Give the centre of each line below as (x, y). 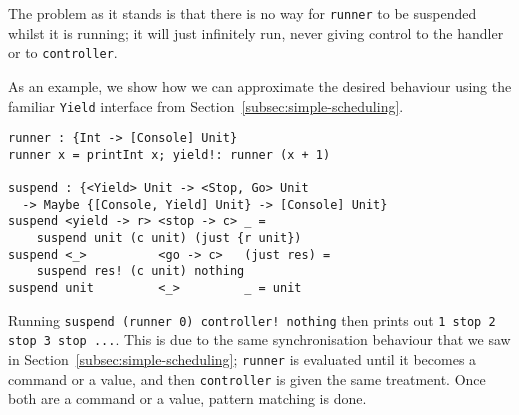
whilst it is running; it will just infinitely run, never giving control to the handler (256, 32)
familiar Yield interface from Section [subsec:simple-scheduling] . (206, 105)
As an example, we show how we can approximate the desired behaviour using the (260, 85)
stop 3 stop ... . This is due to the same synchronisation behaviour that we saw (259, 339)
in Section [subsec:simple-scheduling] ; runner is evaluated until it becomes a (242, 359)
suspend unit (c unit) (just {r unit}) (169, 238)
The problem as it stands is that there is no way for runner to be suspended (242, 13)
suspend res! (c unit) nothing (140, 271)
